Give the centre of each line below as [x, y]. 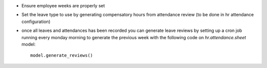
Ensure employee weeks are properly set [63, 6]
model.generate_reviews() [62, 56]
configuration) [36, 22]
